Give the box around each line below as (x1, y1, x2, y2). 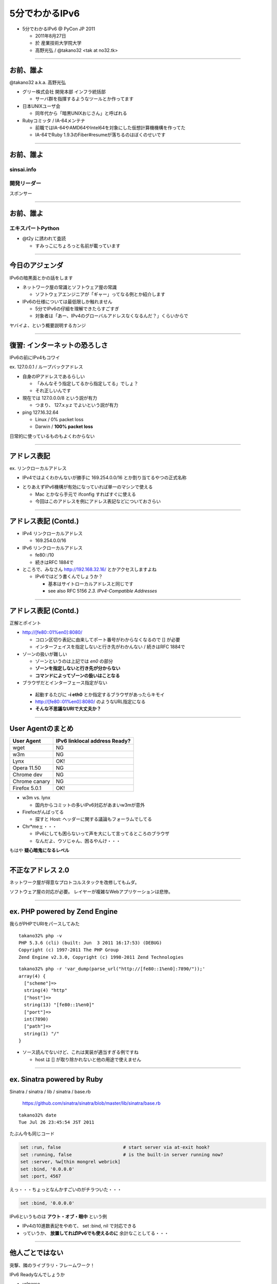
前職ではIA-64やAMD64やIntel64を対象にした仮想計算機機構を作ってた (35, 124, 186, 130)
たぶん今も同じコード (9, 1130, 55, 1137)
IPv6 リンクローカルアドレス (22, 544, 83, 551)
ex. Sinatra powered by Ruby (9, 1075, 103, 1084)
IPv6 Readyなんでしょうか (9, 1271, 65, 1277)
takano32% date (18, 1112, 57, 1118)
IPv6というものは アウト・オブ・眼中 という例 (9, 1213, 107, 1219)
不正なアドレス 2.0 (9, 865, 69, 874)
